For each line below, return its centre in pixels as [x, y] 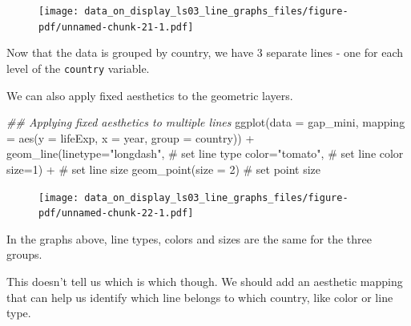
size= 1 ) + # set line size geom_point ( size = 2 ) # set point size [164, 169]
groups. [24, 254]
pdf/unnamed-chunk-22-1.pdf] [116, 213]
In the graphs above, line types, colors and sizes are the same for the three [189, 238]
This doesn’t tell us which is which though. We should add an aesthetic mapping [205, 282]
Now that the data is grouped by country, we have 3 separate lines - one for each [205, 52]
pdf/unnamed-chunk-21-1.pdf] [116, 27]
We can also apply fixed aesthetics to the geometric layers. [150, 95]
